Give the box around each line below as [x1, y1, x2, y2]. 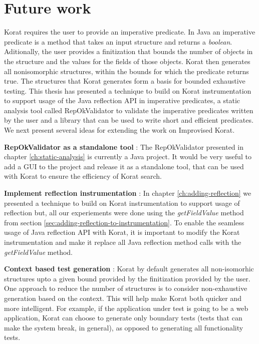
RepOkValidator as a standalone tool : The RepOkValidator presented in [4, 141, 243, 152]
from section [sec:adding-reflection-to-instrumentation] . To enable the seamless [4, 217, 244, 227]
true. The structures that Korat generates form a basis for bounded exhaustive [4, 76, 245, 86]
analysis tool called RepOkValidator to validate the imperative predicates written [4, 105, 253, 115]
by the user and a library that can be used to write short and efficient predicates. [4, 115, 253, 125]
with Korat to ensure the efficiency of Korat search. [4, 171, 162, 181]
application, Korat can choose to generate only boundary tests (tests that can [4, 312, 242, 323]
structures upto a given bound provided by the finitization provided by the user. [4, 273, 250, 283]
